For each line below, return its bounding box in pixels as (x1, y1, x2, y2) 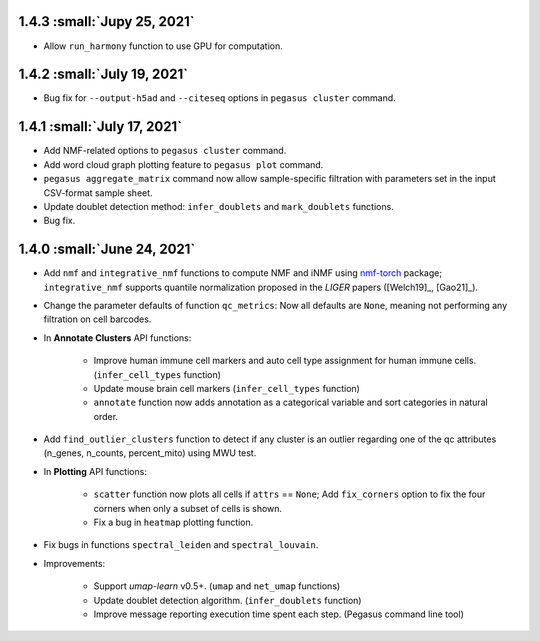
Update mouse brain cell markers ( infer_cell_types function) (93, 382, 360, 394)
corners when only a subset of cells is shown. (93, 502, 283, 514)
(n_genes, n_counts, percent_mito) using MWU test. (43, 447, 257, 459)
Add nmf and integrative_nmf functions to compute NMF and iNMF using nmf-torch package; (43, 267, 443, 279)
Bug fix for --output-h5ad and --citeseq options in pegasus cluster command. (43, 92, 397, 104)
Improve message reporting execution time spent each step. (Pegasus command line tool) (93, 608, 464, 620)
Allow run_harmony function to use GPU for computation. (43, 40, 284, 52)
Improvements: (43, 557, 106, 569)
